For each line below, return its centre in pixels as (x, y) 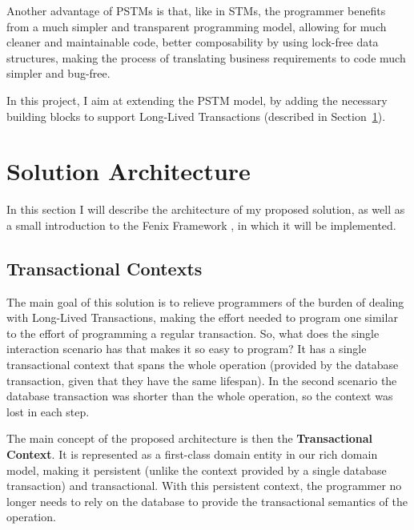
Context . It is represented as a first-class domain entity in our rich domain (192, 454)
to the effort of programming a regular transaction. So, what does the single (193, 333)
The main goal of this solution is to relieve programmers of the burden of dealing (205, 301)
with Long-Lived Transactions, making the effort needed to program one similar (202, 317)
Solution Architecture (129, 171)
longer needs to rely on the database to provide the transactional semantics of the (207, 501)
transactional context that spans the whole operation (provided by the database (203, 365)
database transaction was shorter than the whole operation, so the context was (200, 396)
